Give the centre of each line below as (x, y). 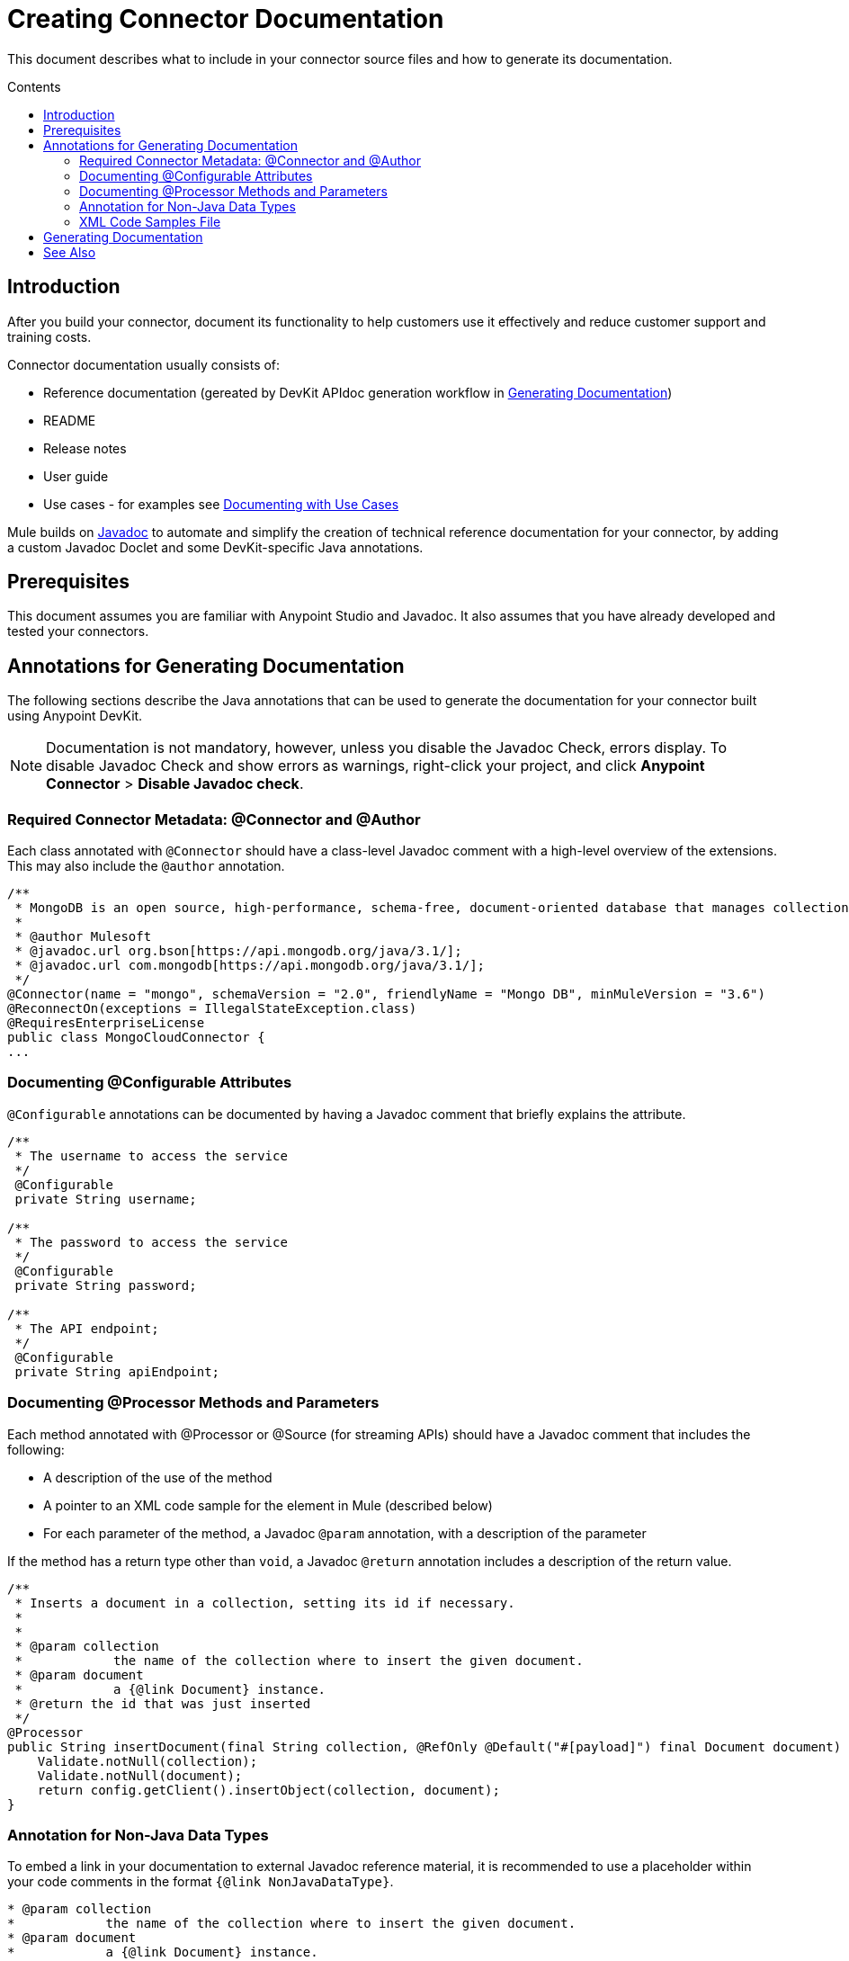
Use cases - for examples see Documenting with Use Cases (221, 504)
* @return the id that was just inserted (163, 1703)
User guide (76, 476)
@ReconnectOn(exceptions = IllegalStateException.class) (212, 1009)
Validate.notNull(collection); (147, 1761)
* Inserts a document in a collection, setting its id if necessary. (265, 1603)
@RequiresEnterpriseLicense (106, 1023)
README (70, 420)
